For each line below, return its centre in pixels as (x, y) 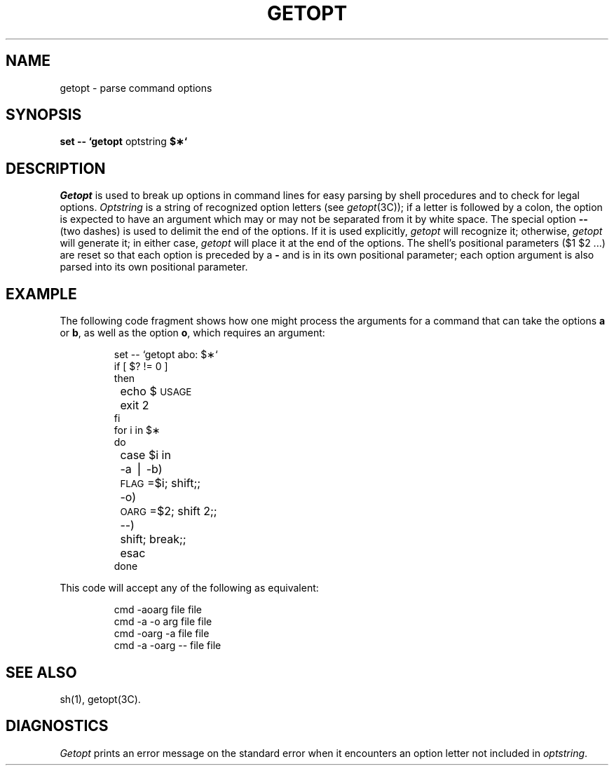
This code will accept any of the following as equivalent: (189, 588)
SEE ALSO (41, 672)
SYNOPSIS (44, 115)
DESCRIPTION (56, 168)
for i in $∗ (137, 430)
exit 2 (135, 405)
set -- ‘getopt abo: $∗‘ (166, 355)
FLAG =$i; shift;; (161, 483)
